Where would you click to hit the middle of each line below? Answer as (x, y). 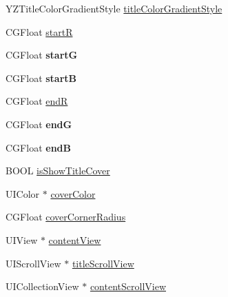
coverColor (73, 193)
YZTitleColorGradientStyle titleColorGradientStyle (114, 8)
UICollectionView (42, 286)
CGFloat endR (37, 101)
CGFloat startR (39, 31)
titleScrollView (103, 263)
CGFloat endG (39, 124)
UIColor (23, 193)
